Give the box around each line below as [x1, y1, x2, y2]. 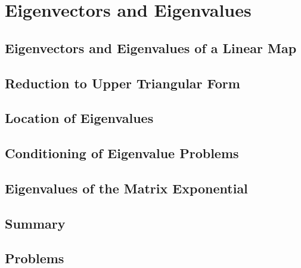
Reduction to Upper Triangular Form [5, 73, 240, 92]
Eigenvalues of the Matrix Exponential [5, 178, 248, 197]
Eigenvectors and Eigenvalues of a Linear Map [5, 38, 297, 57]
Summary [5, 214, 66, 232]
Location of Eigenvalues [5, 109, 154, 127]
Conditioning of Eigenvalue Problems [5, 144, 239, 162]
